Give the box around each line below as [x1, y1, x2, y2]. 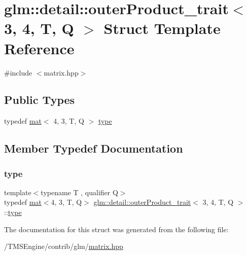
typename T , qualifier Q [41, 187, 118, 197]
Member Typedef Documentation [4, 140, 183, 156]
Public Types [4, 92, 75, 107]
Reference [4, 38, 75, 58]
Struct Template [103, 18, 221, 39]
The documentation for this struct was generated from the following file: [4, 224, 229, 234]
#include [4, 67, 32, 78]
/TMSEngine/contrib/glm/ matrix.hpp [4, 241, 123, 251]
